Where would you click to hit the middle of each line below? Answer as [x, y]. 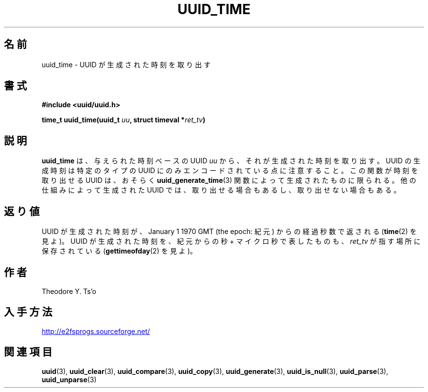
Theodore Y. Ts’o [69, 291]
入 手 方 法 [28, 312]
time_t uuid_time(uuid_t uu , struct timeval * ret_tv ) [124, 120]
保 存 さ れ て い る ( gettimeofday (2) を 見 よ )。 [119, 251]
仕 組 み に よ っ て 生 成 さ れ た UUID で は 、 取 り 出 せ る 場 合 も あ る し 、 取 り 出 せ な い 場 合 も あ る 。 [221, 190]
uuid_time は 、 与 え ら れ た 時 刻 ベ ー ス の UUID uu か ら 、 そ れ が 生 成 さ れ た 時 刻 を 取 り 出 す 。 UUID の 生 [231, 161]
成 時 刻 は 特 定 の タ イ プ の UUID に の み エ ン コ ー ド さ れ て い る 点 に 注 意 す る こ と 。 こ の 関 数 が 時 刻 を [230, 171]
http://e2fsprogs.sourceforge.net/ [96, 331]
